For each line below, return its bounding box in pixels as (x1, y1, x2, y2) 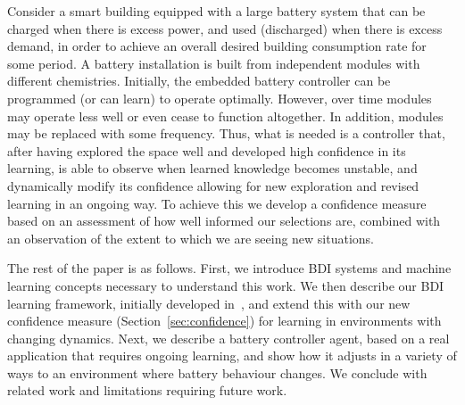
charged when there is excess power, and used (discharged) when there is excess (7, 19, 443, 37)
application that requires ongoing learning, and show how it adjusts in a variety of (7, 346, 457, 365)
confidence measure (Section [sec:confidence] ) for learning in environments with (7, 311, 442, 330)
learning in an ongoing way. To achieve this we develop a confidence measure (7, 194, 427, 212)
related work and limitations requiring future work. (7, 381, 287, 400)
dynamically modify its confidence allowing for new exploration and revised (7, 176, 419, 194)
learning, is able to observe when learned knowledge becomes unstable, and (7, 159, 418, 178)
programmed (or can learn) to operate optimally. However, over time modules (7, 88, 432, 107)
